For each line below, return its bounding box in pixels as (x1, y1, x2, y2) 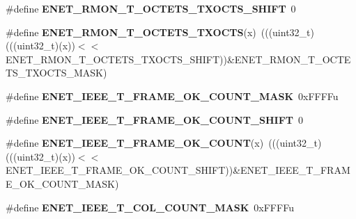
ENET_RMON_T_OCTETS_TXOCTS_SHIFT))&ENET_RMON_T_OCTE (6, 51, 351, 66)
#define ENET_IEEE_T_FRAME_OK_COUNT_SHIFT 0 (6, 112, 303, 127)
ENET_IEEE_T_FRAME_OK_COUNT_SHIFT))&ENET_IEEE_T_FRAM (6, 163, 350, 177)
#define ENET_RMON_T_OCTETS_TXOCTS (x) (6, 24, 256, 39)
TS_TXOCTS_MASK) (6, 65, 107, 80)
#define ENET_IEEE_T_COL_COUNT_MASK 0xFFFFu (6, 200, 294, 214)
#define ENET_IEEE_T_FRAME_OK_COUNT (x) (6, 136, 264, 150)
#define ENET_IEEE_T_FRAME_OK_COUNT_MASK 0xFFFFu (6, 88, 339, 103)
